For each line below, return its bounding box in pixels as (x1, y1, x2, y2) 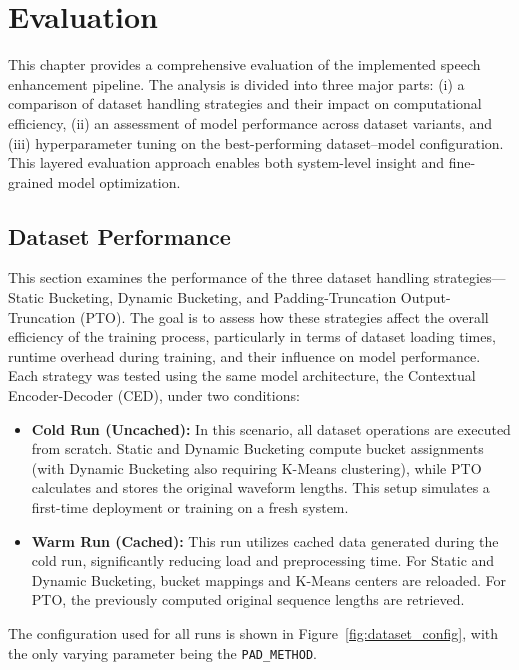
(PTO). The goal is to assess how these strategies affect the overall (80, 306, 489, 327)
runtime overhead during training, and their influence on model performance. (8, 345, 481, 366)
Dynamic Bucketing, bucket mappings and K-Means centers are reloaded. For (31, 569, 507, 590)
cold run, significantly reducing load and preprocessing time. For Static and (31, 550, 495, 571)
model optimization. (57, 171, 181, 192)
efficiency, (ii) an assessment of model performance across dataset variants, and (8, 112, 493, 133)
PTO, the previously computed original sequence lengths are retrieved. (31, 589, 465, 610)
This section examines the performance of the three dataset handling (8, 267, 430, 288)
